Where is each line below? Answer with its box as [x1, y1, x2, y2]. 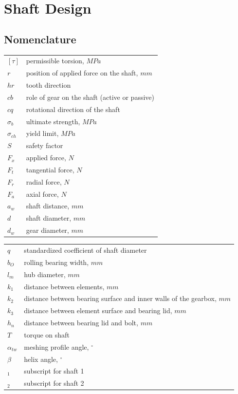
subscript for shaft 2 [24, 378, 84, 388]
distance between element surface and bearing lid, [24, 305, 172, 316]
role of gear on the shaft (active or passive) [26, 92, 154, 102]
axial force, [26, 188, 59, 199]
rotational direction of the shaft [26, 104, 120, 114]
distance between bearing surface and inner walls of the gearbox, [24, 293, 217, 303]
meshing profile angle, [24, 341, 89, 352]
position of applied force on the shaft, [26, 68, 138, 78]
